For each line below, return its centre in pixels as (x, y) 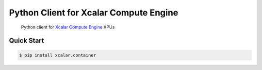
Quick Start (26, 41)
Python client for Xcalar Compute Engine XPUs (68, 27)
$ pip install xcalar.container (58, 55)
